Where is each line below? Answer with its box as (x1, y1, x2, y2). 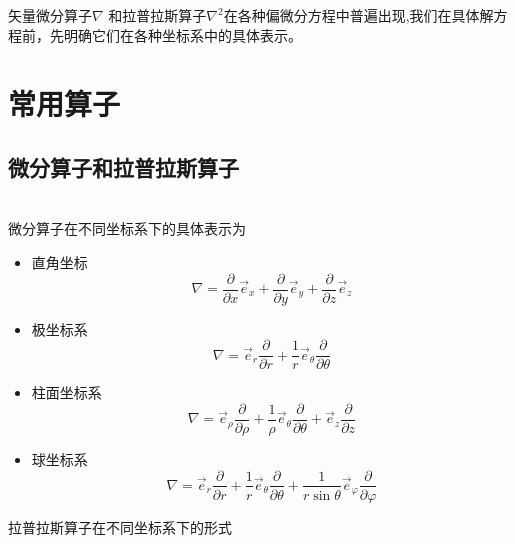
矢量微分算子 (8, 5, 92, 25)
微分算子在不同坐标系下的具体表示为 (8, 218, 246, 239)
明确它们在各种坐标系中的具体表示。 (63, 24, 302, 45)
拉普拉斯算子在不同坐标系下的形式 (8, 516, 232, 537)
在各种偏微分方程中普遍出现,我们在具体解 (223, 5, 494, 25)
